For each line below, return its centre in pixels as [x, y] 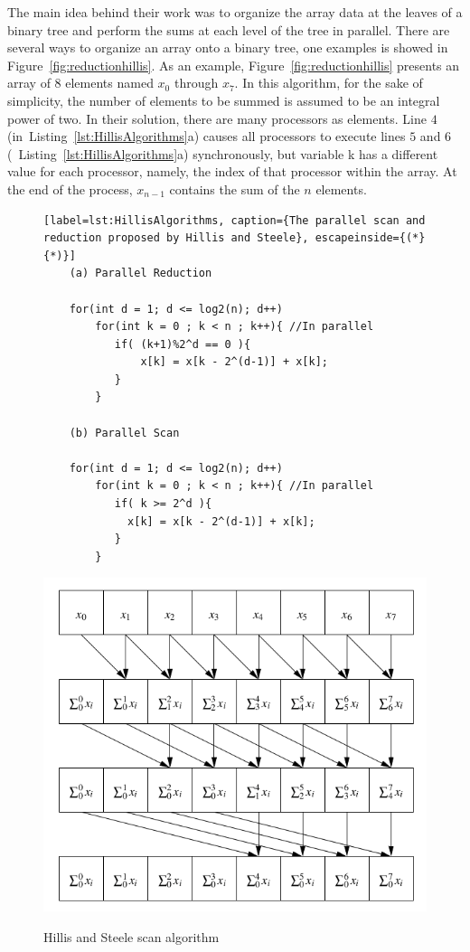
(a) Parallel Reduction [141, 273]
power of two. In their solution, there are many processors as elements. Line [217, 118]
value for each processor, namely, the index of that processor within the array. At [232, 171]
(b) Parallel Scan [124, 433]
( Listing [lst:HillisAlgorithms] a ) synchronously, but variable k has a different [223, 153]
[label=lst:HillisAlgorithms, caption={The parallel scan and [235, 220]
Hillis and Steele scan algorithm [132, 936]
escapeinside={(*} [370, 238]
